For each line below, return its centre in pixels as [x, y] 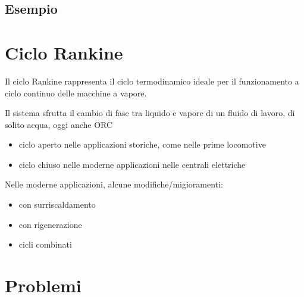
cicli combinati [45, 244]
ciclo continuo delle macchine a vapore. [76, 93]
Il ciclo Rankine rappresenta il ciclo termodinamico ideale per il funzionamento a [152, 81]
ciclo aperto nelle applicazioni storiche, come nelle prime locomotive [142, 144]
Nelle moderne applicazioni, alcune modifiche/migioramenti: [114, 184]
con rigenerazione [50, 224]
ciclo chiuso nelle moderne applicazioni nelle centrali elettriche [132, 164]
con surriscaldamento [57, 204]
